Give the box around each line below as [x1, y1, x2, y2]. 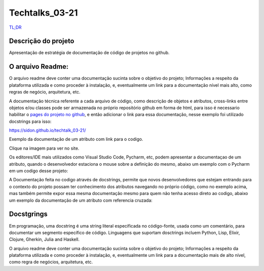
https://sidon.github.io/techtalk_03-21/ [9, 127, 87, 134]
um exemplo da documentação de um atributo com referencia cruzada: [9, 197, 153, 203]
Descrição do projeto [9, 37, 74, 45]
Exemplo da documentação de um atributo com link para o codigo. [9, 136, 144, 142]
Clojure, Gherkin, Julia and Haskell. [9, 236, 80, 242]
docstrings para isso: [9, 118, 52, 124]
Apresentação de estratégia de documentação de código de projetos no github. [9, 50, 170, 56]
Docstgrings [9, 210, 48, 218]
